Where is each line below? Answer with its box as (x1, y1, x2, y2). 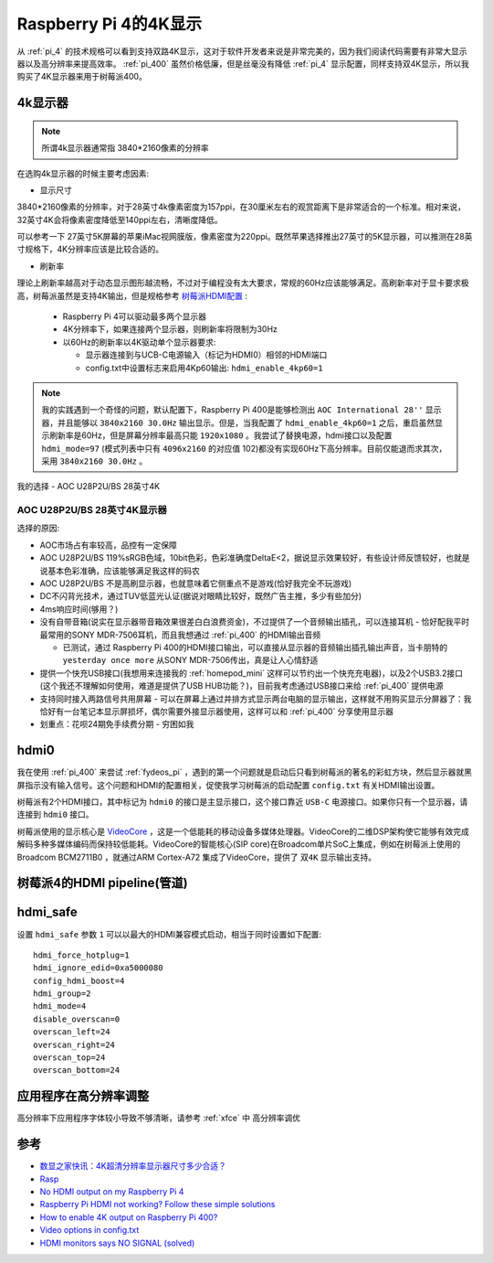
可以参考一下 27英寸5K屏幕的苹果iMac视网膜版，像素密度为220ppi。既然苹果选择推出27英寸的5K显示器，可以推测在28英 (16, 231, 473, 242)
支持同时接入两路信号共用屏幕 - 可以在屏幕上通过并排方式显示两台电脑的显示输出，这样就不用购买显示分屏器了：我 (39, 693, 472, 704)
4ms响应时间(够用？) (39, 604, 119, 615)
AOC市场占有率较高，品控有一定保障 (39, 540, 178, 551)
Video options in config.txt (39, 1225, 140, 1236)
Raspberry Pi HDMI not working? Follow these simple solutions (39, 1199, 276, 1210)
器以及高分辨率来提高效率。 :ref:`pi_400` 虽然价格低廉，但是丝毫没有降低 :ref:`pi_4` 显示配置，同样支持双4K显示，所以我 (16, 58, 470, 69)
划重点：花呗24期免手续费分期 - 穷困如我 (39, 719, 194, 730)
